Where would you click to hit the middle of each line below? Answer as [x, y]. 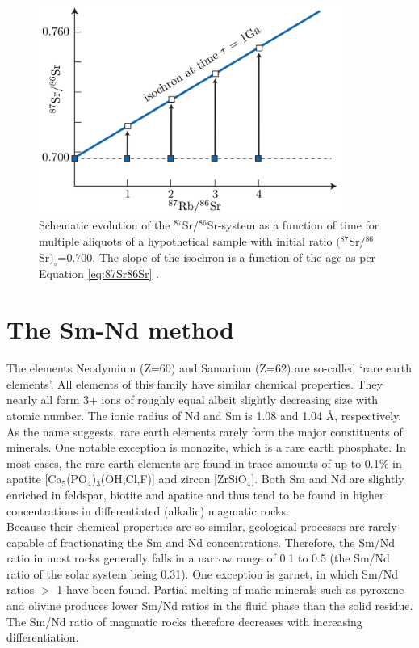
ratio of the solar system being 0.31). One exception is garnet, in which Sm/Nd [202, 573]
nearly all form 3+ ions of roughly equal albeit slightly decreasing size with [193, 400]
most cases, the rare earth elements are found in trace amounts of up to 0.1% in [204, 463]
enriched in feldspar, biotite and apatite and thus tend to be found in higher [195, 494]
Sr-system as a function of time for [293, 225]
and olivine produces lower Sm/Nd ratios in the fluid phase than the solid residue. [210, 606]
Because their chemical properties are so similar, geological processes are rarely [202, 526]
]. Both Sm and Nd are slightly [328, 479]
